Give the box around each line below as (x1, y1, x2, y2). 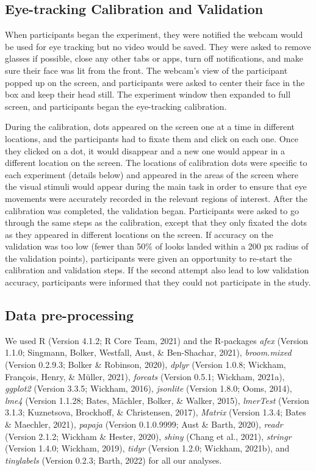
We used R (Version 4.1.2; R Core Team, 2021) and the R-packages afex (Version (5, 334, 309, 347)
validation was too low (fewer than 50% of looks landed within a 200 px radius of (5, 240, 309, 253)
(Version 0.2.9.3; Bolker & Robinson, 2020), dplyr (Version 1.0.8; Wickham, (5, 358, 286, 371)
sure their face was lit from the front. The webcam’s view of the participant (5, 63, 288, 76)
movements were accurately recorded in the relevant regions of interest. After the (5, 192, 307, 204)
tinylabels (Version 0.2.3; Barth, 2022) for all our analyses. (5, 453, 222, 466)
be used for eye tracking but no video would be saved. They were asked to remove (5, 40, 311, 52)
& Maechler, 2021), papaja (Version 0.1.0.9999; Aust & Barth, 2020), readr (5, 418, 283, 431)
